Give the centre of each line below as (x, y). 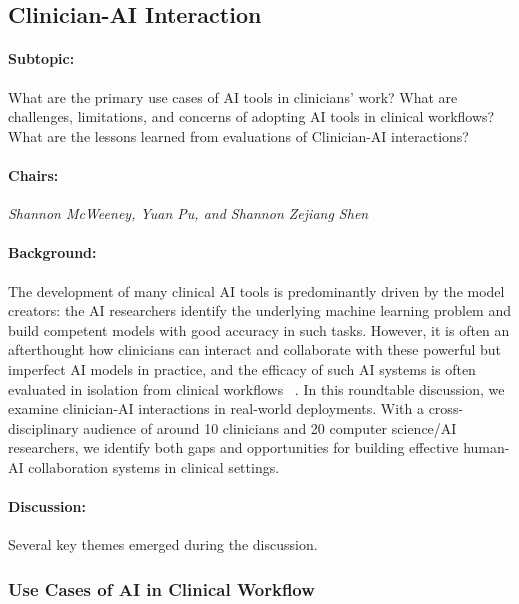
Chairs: (33, 174)
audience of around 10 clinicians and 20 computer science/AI (270, 427)
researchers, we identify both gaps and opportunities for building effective (233, 447)
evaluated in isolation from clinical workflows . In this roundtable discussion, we (256, 388)
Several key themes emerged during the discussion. (163, 544)
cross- (446, 408)
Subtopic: (41, 58)
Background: (52, 252)
